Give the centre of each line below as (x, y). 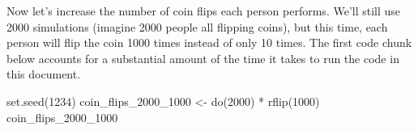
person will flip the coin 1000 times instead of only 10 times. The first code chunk (209, 42)
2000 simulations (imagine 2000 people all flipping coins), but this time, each (197, 26)
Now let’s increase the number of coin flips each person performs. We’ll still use (204, 11)
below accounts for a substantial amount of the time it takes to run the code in (203, 58)
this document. (44, 74)
